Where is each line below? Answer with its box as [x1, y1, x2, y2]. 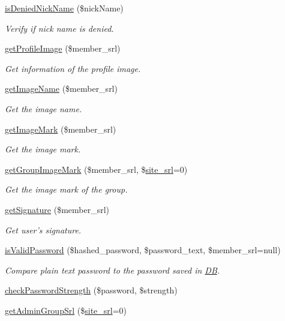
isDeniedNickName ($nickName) [5, 2, 124, 14]
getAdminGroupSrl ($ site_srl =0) [5, 304, 127, 316]
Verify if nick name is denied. [5, 22, 114, 34]
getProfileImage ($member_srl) [5, 42, 121, 55]
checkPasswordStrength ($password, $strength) [5, 284, 178, 296]
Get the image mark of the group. [5, 183, 128, 196]
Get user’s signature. [5, 223, 82, 236]
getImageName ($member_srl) [5, 82, 118, 95]
